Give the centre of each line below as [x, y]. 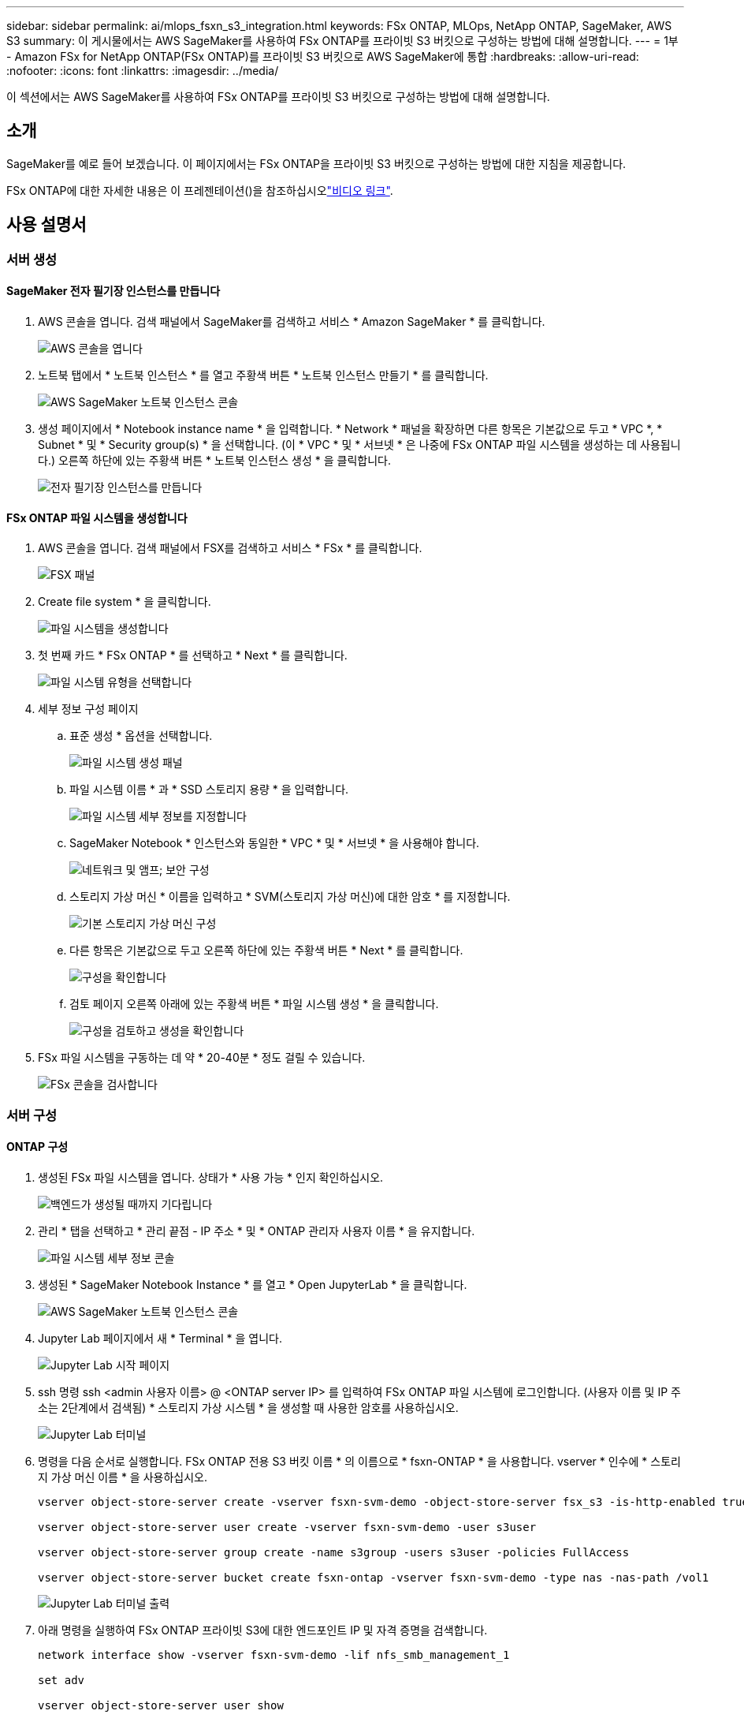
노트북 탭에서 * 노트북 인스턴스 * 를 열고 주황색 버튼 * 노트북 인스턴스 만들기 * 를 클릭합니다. [263, 375]
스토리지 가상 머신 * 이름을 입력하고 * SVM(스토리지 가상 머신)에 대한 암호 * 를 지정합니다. [290, 897]
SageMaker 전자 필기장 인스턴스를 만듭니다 [113, 291]
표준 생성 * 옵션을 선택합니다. [141, 736]
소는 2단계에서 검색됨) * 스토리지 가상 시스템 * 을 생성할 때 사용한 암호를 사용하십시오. [248, 1407]
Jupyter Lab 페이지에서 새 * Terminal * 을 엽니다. [160, 1338]
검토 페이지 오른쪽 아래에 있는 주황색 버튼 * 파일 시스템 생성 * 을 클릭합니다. [254, 1004]
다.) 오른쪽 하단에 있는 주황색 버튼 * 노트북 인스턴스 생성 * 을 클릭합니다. [214, 460]
